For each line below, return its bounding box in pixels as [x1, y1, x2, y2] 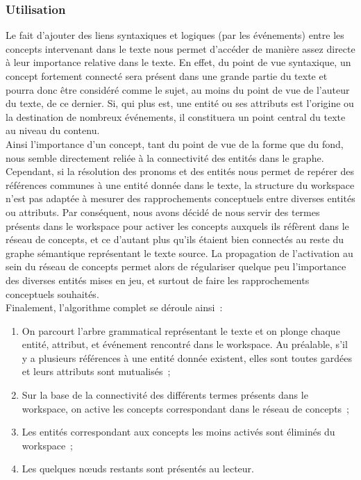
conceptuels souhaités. [6, 286, 99, 301]
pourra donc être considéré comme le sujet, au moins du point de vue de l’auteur [6, 82, 350, 97]
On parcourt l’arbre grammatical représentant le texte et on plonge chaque [22, 323, 340, 338]
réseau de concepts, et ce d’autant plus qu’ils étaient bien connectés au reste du [6, 232, 344, 247]
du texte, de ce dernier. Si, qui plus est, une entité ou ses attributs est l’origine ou [6, 96, 354, 110]
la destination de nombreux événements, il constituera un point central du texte [6, 109, 346, 124]
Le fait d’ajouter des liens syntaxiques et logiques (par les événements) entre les [6, 28, 344, 42]
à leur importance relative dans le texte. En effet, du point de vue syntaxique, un [6, 55, 351, 69]
